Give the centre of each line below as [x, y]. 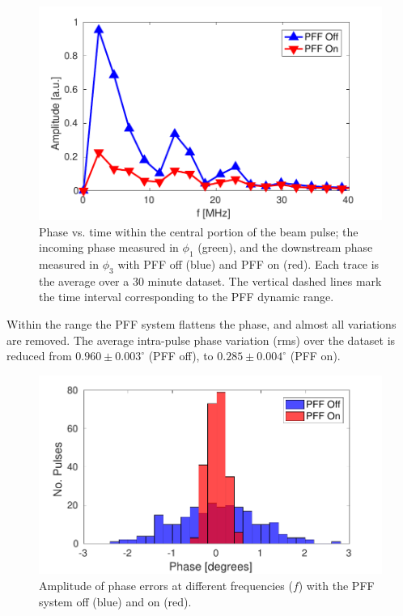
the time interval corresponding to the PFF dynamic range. [187, 297]
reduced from [39, 356]
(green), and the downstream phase [285, 247]
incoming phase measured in [109, 247]
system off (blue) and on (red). [115, 601]
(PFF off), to [181, 356]
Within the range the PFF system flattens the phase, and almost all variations [201, 324]
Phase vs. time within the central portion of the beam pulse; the [199, 231]
